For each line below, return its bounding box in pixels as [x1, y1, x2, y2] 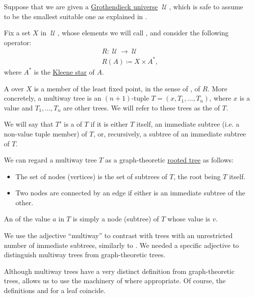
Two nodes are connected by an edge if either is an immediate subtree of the [15, 188, 245, 198]
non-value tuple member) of [4, 128, 87, 138]
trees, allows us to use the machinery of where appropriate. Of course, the [4, 275, 226, 286]
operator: [4, 37, 31, 47]
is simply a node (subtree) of [73, 214, 159, 224]
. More [207, 83, 228, 93]
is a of [64, 119, 82, 129]
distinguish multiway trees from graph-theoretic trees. [4, 249, 166, 260]
